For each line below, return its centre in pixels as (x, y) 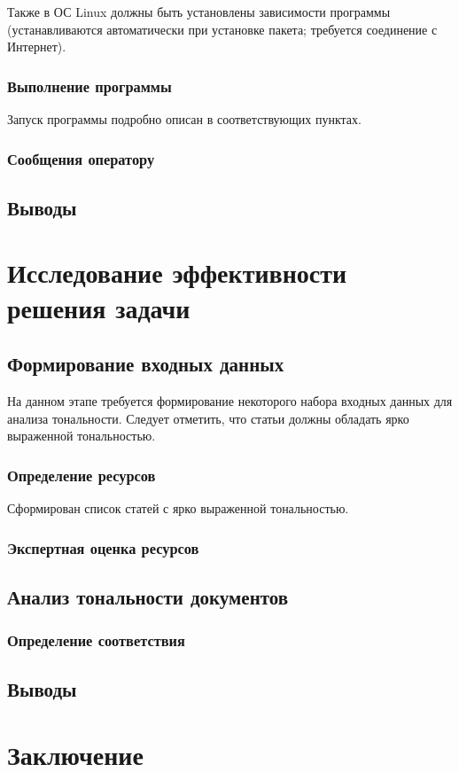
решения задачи (99, 307)
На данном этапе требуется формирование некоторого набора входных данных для (230, 400)
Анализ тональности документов (148, 596)
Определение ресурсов (82, 475)
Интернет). (37, 47)
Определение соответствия (96, 640)
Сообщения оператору (81, 158)
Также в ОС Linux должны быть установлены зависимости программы (199, 12)
